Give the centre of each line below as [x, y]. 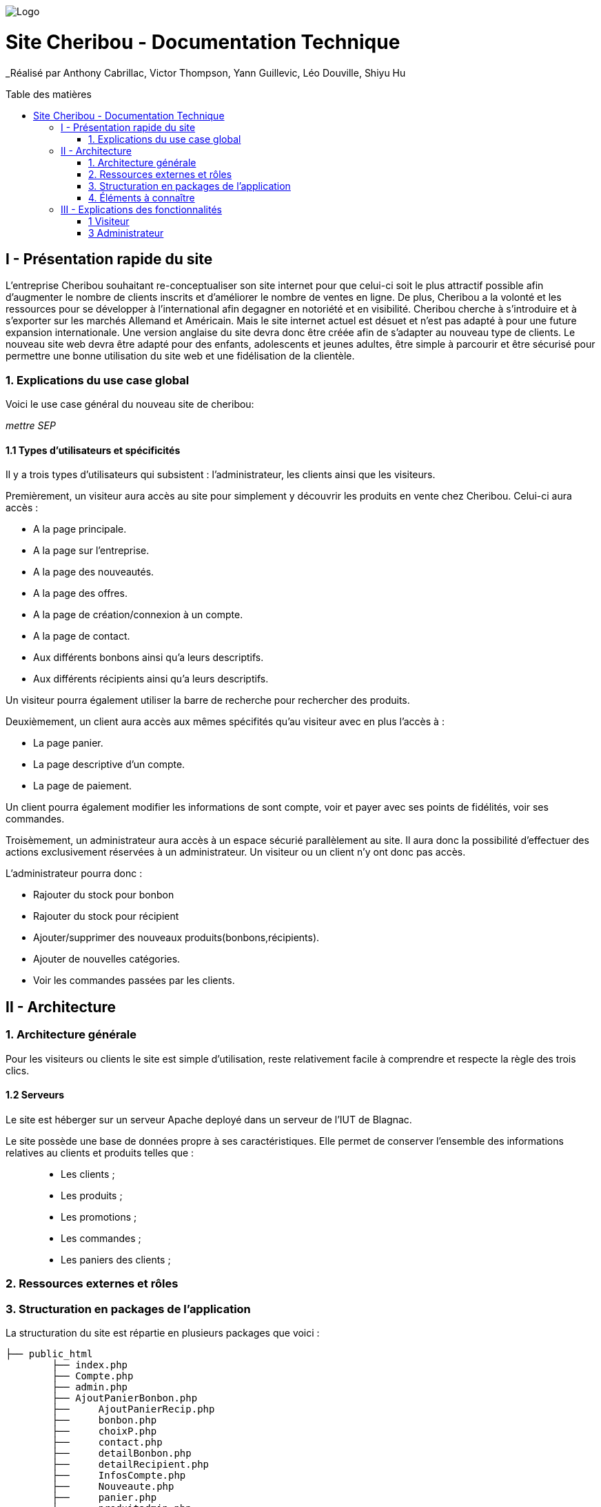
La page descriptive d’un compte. [109, 765]
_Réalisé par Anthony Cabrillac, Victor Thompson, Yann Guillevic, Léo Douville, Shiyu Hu [206, 72]
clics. [18, 1070]
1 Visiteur [109, 221]
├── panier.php [104, 1497]
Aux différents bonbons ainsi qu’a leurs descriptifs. [149, 658]
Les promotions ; [99, 1217]
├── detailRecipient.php [131, 1464]
